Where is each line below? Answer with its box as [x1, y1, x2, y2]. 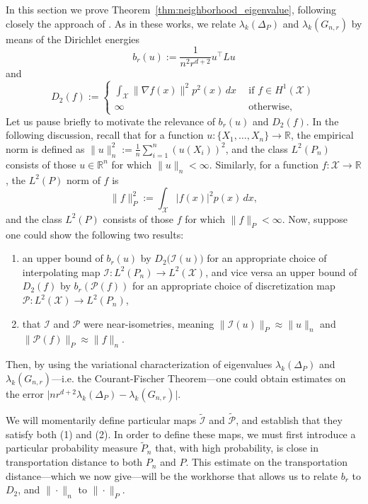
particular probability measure [6, 440, 138, 455]
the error [6, 386, 44, 401]
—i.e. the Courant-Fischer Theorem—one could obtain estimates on [52, 370, 346, 385]
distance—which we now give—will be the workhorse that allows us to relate [6, 468, 338, 483]
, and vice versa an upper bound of [205, 264, 357, 279]
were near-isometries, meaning [84, 316, 214, 331]
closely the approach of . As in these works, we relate [6, 16, 236, 30]
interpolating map [22, 264, 100, 279]
